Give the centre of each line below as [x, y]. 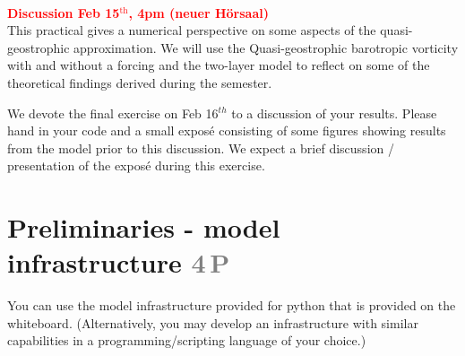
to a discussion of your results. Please [334, 113]
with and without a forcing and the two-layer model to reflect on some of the [219, 65]
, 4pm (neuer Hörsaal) [198, 12]
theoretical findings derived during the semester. [140, 82]
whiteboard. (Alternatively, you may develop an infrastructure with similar [213, 322]
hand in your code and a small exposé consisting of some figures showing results [227, 130]
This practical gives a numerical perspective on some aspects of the [192, 30]
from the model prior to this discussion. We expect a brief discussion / [201, 148]
